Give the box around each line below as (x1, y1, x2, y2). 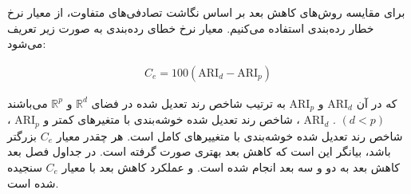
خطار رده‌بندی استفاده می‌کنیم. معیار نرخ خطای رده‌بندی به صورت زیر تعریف (7, 19, 374, 36)
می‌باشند (7, 94, 48, 111)
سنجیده (7, 158, 42, 175)
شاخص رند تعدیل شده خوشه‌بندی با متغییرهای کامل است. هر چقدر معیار (56, 127, 403, 144)
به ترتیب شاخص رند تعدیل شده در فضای (91, 94, 286, 111)
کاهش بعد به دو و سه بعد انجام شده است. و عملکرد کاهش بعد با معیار (61, 158, 400, 175)
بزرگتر (7, 127, 37, 144)
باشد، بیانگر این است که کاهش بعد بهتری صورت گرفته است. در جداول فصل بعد (7, 143, 391, 160)
